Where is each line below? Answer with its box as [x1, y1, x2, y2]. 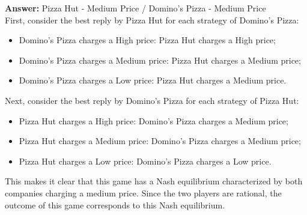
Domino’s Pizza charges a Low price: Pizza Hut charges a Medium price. [19, 74, 287, 86]
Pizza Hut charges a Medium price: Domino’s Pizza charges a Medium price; [19, 135, 301, 147]
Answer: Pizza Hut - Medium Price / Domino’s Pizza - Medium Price [5, 2, 266, 14]
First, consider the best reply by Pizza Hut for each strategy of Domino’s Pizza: [5, 13, 299, 26]
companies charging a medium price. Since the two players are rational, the [5, 186, 282, 199]
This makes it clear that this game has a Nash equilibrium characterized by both [5, 175, 303, 187]
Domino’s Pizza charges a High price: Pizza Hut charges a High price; [19, 34, 276, 46]
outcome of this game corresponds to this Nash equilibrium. [5, 198, 225, 211]
